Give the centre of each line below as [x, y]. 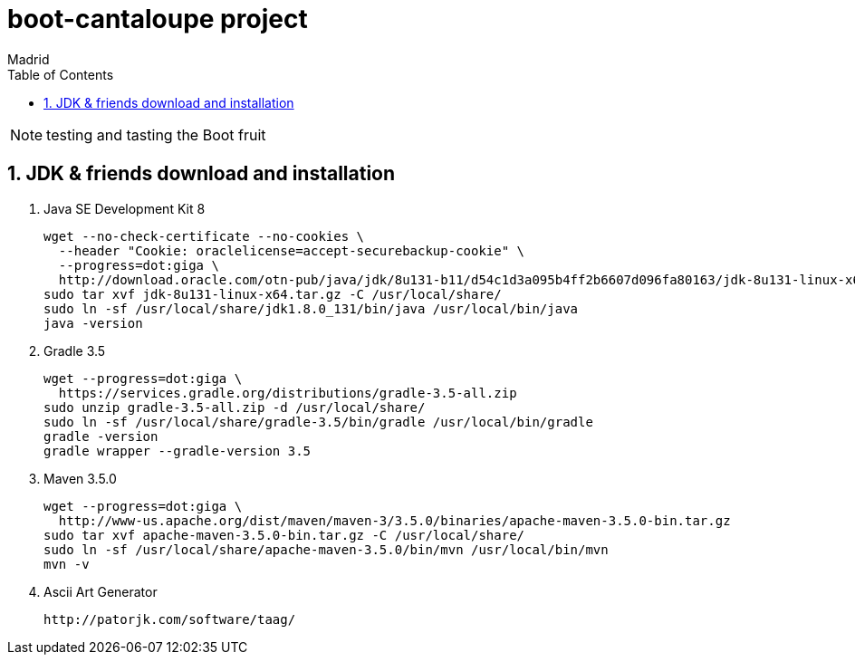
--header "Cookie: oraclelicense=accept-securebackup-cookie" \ [292, 250]
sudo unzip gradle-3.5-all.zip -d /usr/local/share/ [235, 407]
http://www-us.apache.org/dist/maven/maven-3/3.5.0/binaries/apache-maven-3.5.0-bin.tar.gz [394, 520]
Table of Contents [61, 74]
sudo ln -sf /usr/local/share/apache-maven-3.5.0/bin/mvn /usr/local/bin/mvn [326, 549]
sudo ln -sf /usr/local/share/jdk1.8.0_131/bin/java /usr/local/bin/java [311, 308]
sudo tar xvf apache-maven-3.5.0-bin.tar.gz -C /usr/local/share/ [284, 535]
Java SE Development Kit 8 [125, 208]
